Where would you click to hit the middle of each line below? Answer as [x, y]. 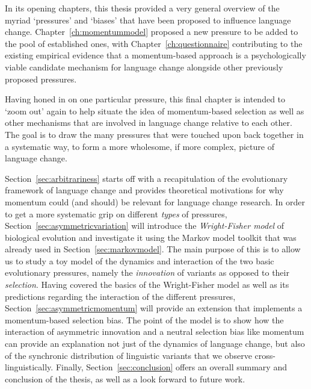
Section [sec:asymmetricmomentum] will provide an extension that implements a [154, 308]
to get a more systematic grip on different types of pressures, [116, 213]
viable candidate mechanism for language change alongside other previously [144, 67]
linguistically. [29, 367]
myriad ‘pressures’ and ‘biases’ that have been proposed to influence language [148, 20]
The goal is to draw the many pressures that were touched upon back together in [154, 134]
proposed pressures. [41, 79]
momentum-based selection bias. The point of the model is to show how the [144, 319]
